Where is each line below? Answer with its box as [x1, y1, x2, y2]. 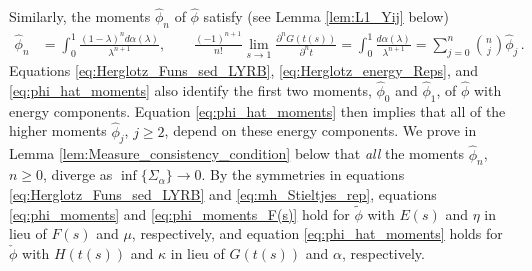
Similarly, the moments [9, 6, 151, 27]
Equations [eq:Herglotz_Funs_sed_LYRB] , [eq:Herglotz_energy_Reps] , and [9, 60, 479, 81]
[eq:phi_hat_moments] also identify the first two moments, [9, 79, 372, 100]
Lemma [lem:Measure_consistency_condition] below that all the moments [9, 143, 464, 164]
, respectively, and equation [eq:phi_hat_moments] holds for [131, 223, 503, 244]
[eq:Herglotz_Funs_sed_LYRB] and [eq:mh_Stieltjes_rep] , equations [9, 183, 437, 204]
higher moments [9, 120, 107, 141]
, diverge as [43, 164, 113, 185]
